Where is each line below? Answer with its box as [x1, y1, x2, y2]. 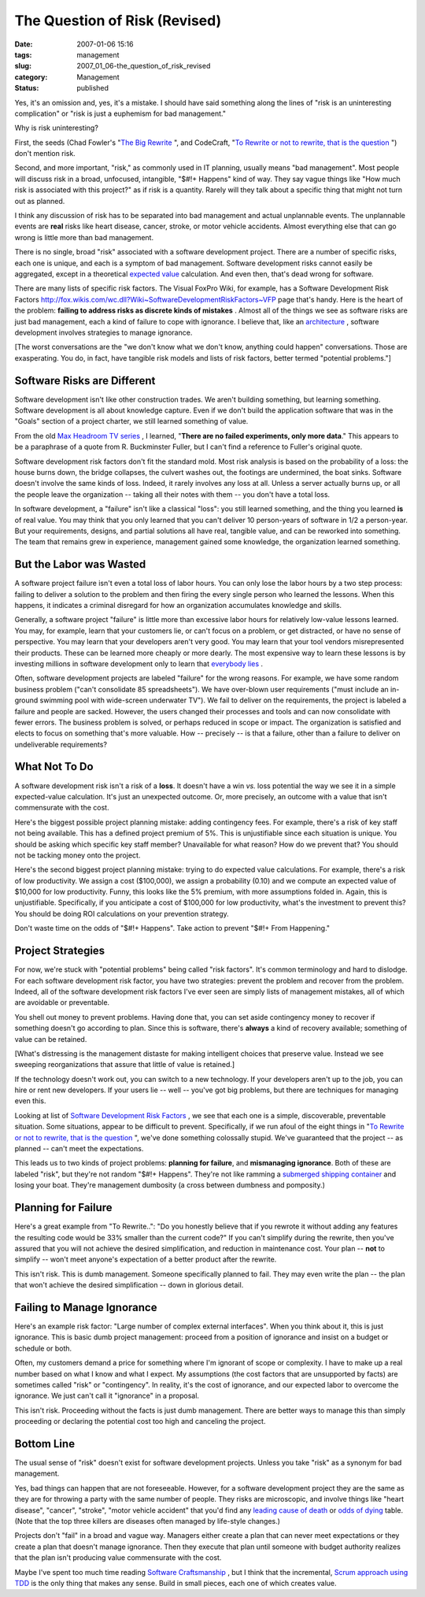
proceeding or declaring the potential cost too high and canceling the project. [14, 1417, 266, 1426]
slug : [14, 61, 31, 71]
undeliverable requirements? [14, 739, 108, 749]
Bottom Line [14, 1437, 75, 1451]
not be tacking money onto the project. [14, 850, 141, 860]
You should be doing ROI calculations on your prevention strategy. [14, 909, 230, 918]
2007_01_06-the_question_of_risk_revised [76, 61, 211, 71]
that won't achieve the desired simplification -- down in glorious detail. [14, 1280, 244, 1290]
